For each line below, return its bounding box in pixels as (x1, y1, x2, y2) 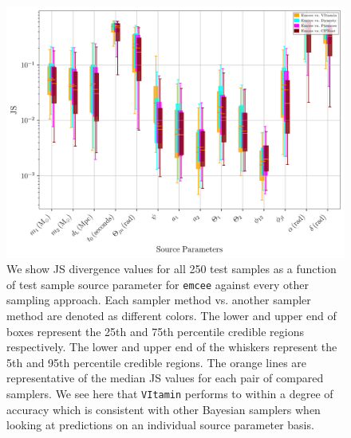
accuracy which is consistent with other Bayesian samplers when (6, 401, 321, 417)
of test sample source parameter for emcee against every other (6, 276, 309, 292)
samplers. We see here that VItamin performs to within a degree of (6, 385, 333, 401)
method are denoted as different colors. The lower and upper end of (6, 307, 337, 323)
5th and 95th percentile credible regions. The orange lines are (6, 354, 307, 370)
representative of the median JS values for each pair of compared (6, 370, 324, 386)
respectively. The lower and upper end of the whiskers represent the (6, 338, 337, 355)
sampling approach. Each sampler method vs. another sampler (6, 291, 311, 308)
